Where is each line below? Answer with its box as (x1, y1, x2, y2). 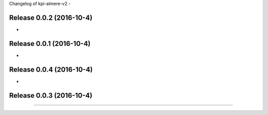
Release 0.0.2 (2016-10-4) (9, 13, 93, 22)
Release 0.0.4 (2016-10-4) (9, 65, 93, 74)
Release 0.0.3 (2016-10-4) (9, 91, 93, 100)
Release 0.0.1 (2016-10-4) (9, 39, 91, 48)
